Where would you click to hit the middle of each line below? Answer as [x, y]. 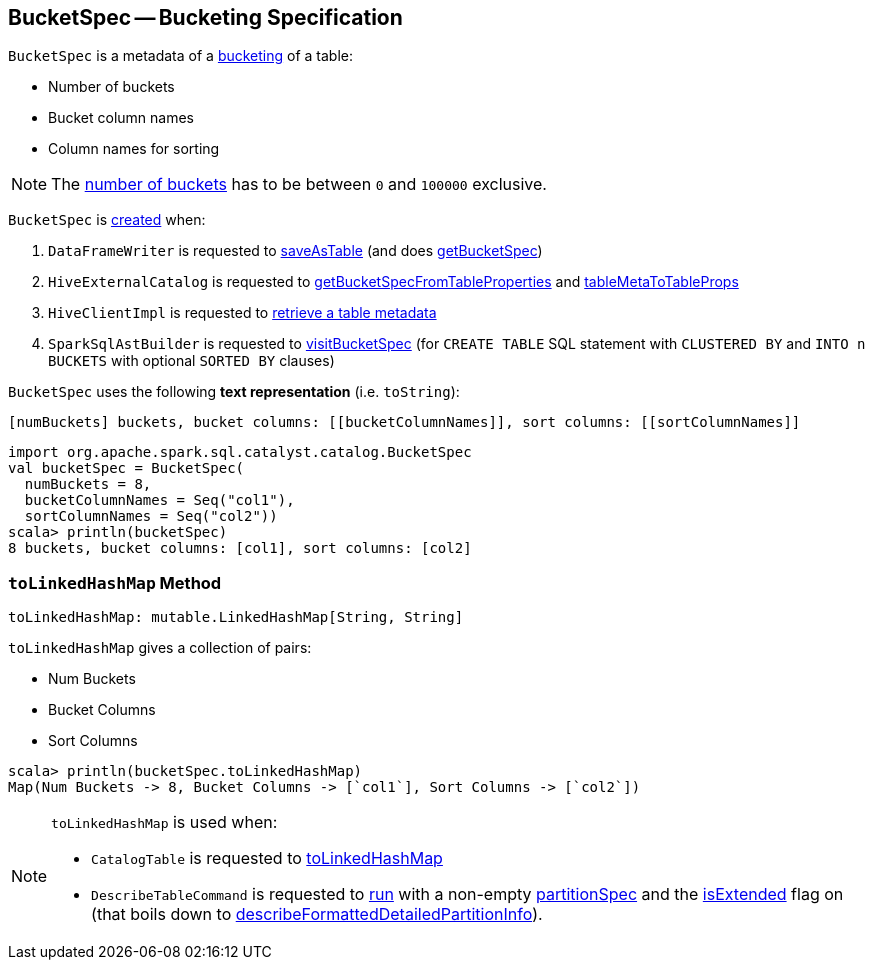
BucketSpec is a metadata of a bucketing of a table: [181, 56]
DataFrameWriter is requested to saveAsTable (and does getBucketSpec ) [295, 251]
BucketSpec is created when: [107, 220]
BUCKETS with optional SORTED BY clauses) [191, 361]
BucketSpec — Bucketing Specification [205, 17]
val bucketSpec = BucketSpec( [126, 468]
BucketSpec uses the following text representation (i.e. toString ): [234, 392]
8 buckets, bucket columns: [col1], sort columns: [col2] [240, 548]
